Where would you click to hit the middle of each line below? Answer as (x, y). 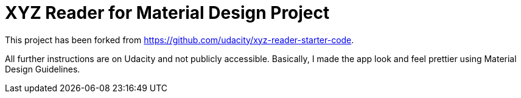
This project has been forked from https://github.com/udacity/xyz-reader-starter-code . (180, 40)
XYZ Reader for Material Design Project (167, 13)
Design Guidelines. (43, 69)
